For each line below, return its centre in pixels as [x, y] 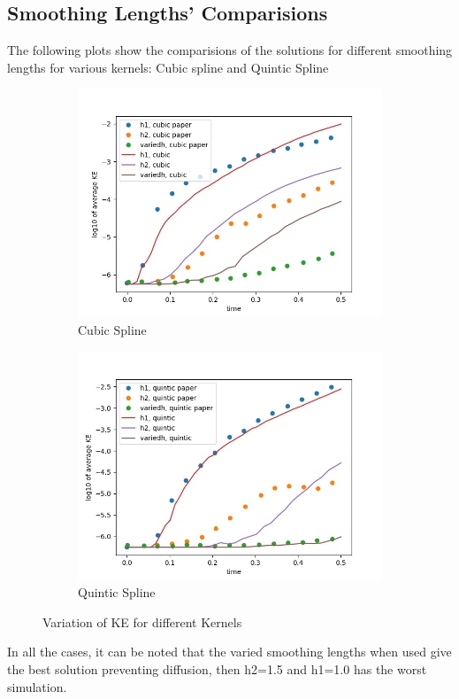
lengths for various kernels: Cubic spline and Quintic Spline [168, 67]
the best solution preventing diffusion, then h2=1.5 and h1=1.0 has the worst [217, 668]
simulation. [37, 686]
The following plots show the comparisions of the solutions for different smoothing [230, 50]
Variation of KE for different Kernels [142, 621]
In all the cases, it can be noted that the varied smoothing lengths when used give [229, 652]
